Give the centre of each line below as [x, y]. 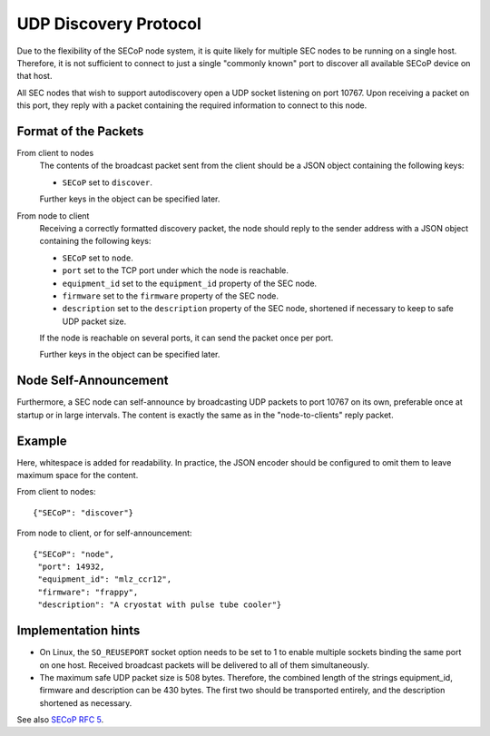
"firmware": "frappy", [88, 592]
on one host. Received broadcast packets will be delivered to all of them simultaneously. [205, 665]
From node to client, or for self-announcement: [104, 533]
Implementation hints [78, 631]
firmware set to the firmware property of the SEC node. [170, 296]
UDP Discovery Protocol [109, 24]
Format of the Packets [80, 131]
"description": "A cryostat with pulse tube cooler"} [160, 605]
